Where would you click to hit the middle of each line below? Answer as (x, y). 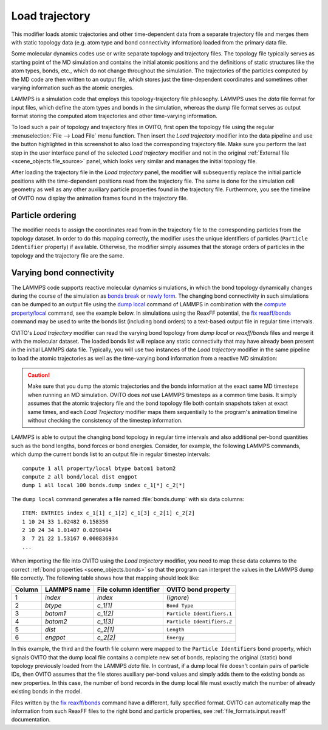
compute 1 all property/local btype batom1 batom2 (99, 468)
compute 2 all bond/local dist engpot (80, 477)
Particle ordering (44, 215)
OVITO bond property (198, 589)
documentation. (31, 720)
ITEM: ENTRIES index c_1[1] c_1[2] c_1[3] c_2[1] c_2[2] (109, 513)
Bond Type (180, 605)
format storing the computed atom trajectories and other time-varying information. (114, 116)
